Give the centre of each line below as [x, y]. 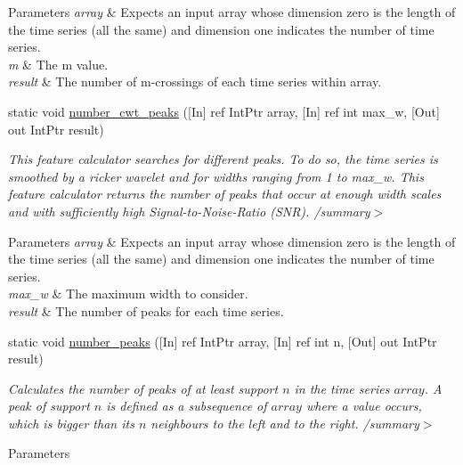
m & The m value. [58, 64]
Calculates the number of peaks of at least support [143, 388]
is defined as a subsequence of [187, 406]
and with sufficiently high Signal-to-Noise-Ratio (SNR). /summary [189, 211]
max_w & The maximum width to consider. [128, 294]
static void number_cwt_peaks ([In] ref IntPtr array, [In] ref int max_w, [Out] [224, 111]
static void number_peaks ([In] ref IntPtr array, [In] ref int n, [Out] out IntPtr [223, 341]
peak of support [49, 406]
